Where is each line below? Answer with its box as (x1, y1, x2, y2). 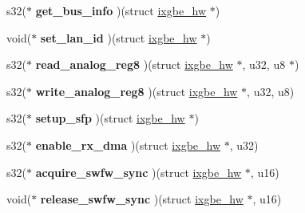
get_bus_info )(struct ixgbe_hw (35, 2, 207, 18)
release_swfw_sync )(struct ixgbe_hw (40, 191, 244, 207)
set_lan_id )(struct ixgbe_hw (40, 29, 197, 46)
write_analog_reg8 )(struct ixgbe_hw (35, 82, 238, 99)
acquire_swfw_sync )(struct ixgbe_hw (35, 163, 242, 180)
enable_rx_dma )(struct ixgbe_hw (35, 136, 221, 153)
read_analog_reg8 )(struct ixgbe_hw (35, 56, 233, 73)
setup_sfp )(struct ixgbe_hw (35, 110, 185, 127)
